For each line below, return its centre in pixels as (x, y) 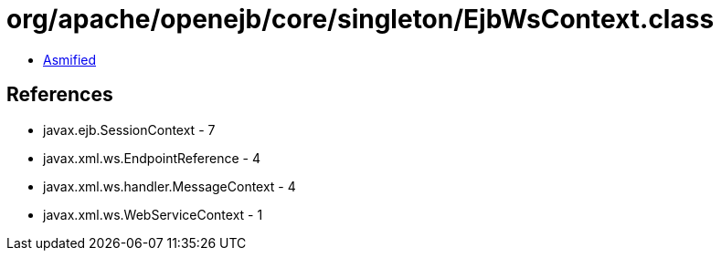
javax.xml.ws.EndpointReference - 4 (152, 158)
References (60, 95)
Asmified (70, 59)
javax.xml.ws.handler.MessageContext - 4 (170, 186)
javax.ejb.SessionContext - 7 (129, 129)
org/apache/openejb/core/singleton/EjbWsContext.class (360, 19)
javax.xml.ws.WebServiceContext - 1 (153, 214)
